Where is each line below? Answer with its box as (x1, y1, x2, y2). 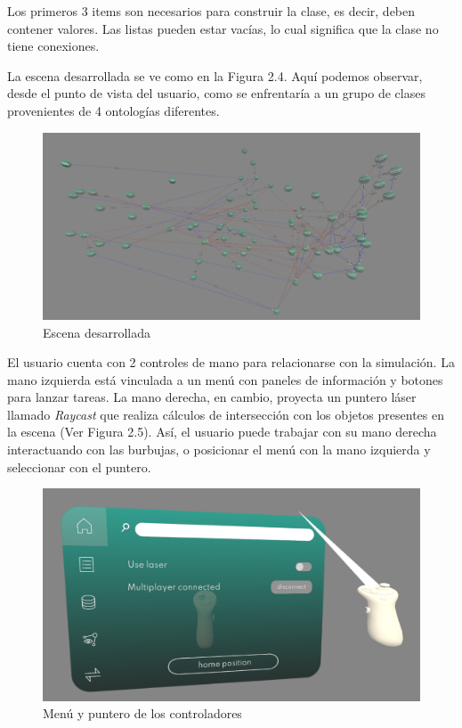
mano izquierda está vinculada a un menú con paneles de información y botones (7, 370, 443, 389)
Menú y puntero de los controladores (43, 704, 242, 723)
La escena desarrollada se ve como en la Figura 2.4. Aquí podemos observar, (7, 66, 423, 85)
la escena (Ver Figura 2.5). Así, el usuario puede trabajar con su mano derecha (7, 422, 437, 441)
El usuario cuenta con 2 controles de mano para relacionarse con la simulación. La (7, 353, 455, 372)
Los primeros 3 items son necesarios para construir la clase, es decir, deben (7, 2, 416, 20)
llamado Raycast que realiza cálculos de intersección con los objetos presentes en (7, 405, 444, 423)
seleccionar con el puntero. (7, 457, 151, 476)
